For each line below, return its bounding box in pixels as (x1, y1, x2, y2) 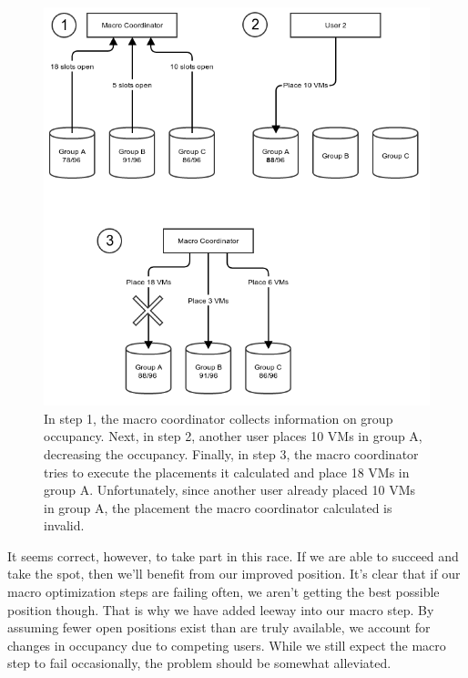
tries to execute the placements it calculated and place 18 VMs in (44, 462, 410, 481)
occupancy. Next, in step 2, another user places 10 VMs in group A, (44, 426, 422, 446)
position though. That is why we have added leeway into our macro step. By (7, 600, 434, 619)
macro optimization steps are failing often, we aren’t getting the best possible (7, 582, 440, 601)
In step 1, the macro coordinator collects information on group (44, 408, 393, 427)
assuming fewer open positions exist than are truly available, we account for (7, 618, 431, 637)
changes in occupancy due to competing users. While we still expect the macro (7, 635, 446, 654)
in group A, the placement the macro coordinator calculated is (44, 498, 392, 517)
